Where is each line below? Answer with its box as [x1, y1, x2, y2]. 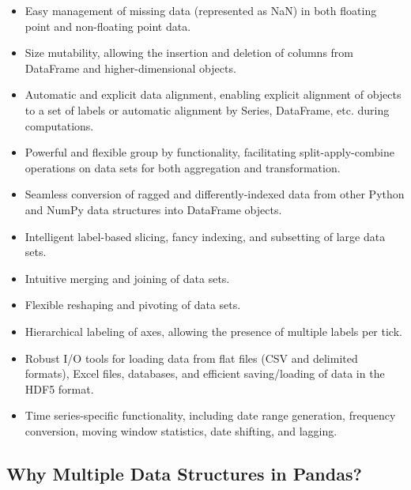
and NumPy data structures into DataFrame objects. [25, 201, 282, 217]
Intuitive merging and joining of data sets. [25, 269, 230, 286]
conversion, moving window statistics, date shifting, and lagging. [25, 422, 337, 439]
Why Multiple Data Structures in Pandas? [6, 461, 362, 485]
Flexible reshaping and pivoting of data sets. [25, 296, 241, 313]
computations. [25, 117, 94, 134]
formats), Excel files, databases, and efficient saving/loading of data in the [25, 365, 385, 382]
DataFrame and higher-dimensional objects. [25, 59, 236, 76]
